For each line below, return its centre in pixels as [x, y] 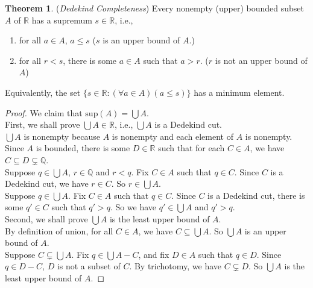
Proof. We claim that [44, 112]
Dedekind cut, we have [47, 183]
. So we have [133, 207]
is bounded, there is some [83, 148]
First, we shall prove [43, 124]
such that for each [191, 148]
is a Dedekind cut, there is [256, 195]
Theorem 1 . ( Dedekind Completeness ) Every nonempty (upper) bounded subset [154, 8]
